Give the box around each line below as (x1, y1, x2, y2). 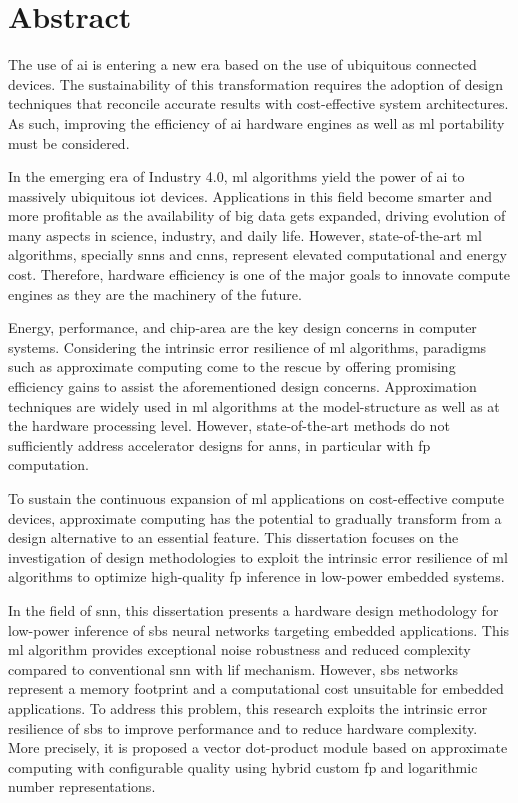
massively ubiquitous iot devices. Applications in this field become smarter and (8, 185, 493, 206)
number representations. (8, 776, 156, 797)
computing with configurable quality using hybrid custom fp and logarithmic (8, 756, 478, 777)
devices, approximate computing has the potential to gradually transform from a (8, 507, 502, 528)
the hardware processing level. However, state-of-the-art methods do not (8, 415, 450, 436)
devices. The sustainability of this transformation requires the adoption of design (8, 73, 504, 94)
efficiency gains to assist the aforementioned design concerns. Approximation (8, 376, 477, 397)
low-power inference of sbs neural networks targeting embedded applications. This (8, 619, 510, 640)
